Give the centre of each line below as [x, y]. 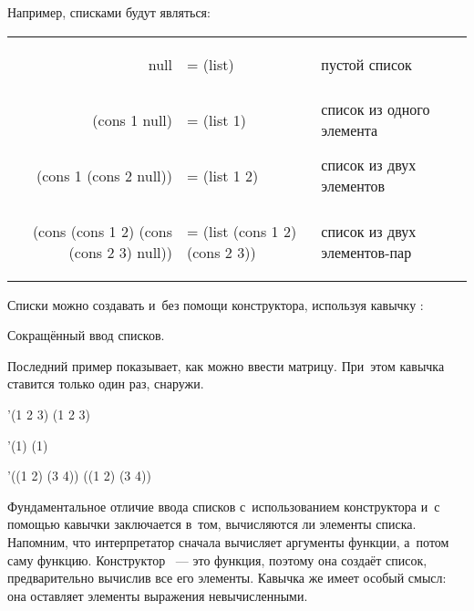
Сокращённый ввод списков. [86, 335]
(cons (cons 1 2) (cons [103, 231]
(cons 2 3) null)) [121, 252]
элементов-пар [366, 252]
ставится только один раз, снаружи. [106, 383]
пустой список [366, 64]
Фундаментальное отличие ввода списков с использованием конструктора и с [224, 506]
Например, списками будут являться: [109, 12]
